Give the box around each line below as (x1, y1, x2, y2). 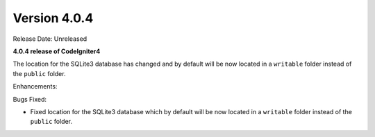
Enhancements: (12, 82, 58, 91)
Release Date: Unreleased (12, 35, 87, 43)
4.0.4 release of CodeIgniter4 (12, 47, 101, 55)
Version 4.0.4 (12, 10, 94, 26)
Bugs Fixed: (12, 95, 47, 103)
